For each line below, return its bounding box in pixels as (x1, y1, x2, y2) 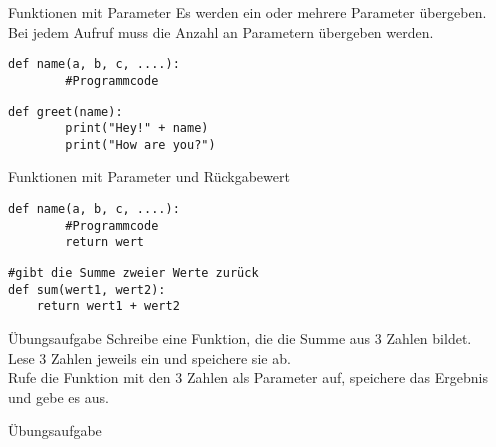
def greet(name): (8, 104, 123, 119)
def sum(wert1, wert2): (8, 282, 166, 297)
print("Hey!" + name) (65, 121, 209, 136)
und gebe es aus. (8, 386, 109, 407)
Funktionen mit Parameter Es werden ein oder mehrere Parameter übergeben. (8, 2, 487, 22)
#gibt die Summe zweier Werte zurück (8, 266, 259, 281)
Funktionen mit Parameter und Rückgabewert (8, 166, 290, 187)
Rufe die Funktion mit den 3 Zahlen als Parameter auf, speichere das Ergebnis (8, 367, 488, 388)
